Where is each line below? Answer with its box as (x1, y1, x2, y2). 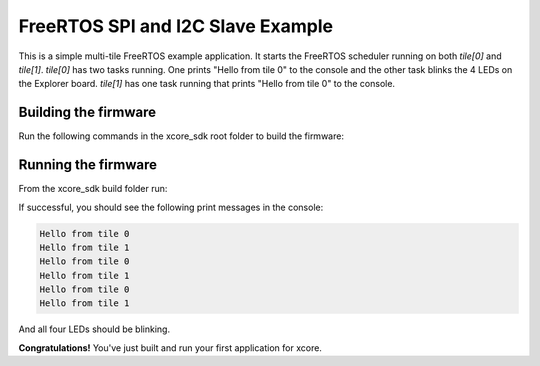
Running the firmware (18, 156, 157, 174)
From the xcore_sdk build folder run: (18, 183, 168, 195)
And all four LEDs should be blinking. (18, 323, 170, 335)
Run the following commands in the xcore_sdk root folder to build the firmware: (18, 130, 345, 142)
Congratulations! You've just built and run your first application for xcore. (18, 341, 322, 354)
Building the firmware (18, 104, 157, 121)
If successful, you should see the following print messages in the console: (18, 201, 324, 213)
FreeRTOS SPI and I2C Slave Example (18, 15, 334, 37)
